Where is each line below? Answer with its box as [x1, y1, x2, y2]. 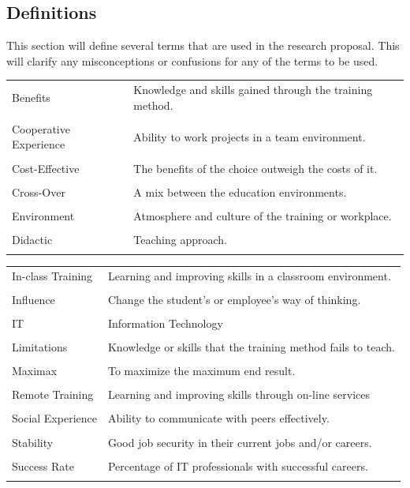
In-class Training [12, 267, 93, 283]
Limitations [12, 339, 68, 355]
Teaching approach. [133, 231, 228, 247]
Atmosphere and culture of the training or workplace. [133, 207, 392, 223]
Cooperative [12, 120, 70, 137]
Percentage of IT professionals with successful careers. [107, 457, 368, 474]
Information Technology [107, 315, 223, 332]
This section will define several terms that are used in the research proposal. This [6, 37, 400, 54]
